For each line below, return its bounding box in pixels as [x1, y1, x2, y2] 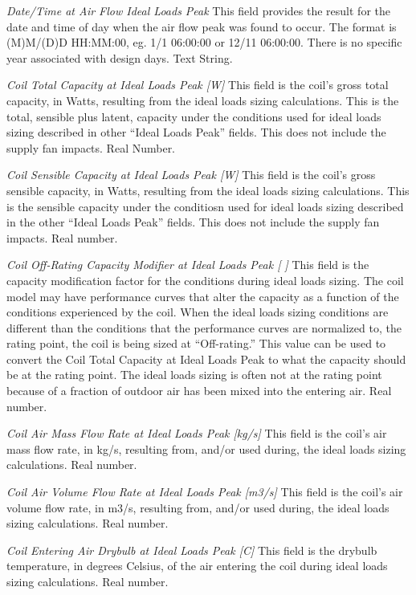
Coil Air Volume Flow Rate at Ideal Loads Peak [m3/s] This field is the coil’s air [6, 483, 403, 500]
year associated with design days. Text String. [6, 49, 233, 66]
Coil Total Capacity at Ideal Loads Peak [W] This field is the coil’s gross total [6, 76, 389, 93]
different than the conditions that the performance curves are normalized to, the [6, 319, 402, 336]
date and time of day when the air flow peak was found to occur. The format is [6, 18, 397, 35]
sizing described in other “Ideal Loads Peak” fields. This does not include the [6, 124, 386, 141]
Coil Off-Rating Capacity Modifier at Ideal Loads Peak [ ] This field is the [6, 256, 369, 273]
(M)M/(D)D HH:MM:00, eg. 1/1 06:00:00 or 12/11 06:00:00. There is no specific [6, 34, 402, 51]
